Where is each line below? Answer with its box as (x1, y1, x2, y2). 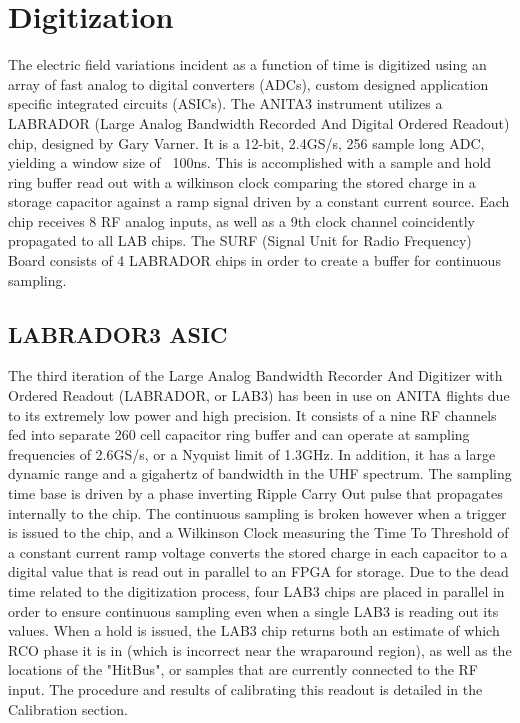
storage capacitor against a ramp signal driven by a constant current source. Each (8, 191, 510, 212)
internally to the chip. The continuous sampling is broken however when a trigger (8, 502, 507, 523)
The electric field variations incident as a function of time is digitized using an (8, 54, 487, 75)
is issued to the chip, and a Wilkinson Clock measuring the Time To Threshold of (8, 522, 509, 543)
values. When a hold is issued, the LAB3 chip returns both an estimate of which (8, 620, 500, 641)
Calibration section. (8, 698, 128, 719)
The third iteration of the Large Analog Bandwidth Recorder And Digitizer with (8, 365, 503, 386)
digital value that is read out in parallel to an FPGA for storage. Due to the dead (8, 561, 509, 582)
